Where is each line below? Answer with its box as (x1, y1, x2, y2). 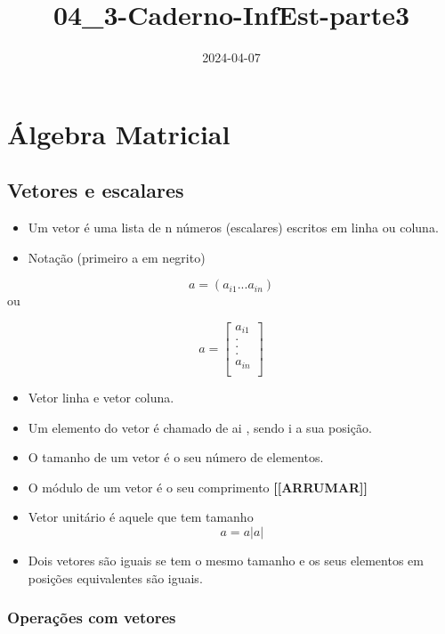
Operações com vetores (7, 606, 176, 629)
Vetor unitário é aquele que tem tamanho (28, 508, 254, 526)
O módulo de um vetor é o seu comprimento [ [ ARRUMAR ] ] (28, 477, 368, 496)
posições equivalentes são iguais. (28, 568, 203, 587)
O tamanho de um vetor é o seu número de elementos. (28, 448, 324, 467)
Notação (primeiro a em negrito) (28, 248, 206, 266)
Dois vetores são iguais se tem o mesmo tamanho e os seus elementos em (28, 550, 424, 569)
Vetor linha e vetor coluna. (28, 387, 174, 406)
